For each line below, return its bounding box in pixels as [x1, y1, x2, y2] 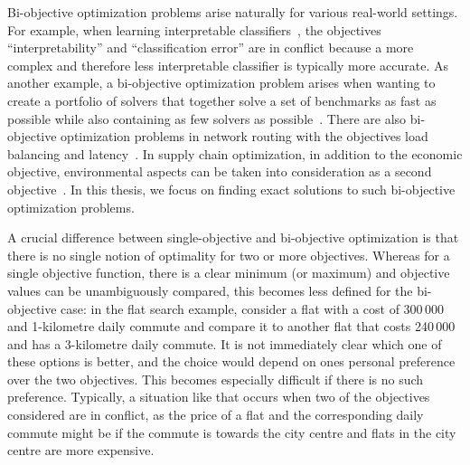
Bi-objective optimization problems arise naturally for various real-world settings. [7, 3, 458, 21]
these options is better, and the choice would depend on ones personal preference [7, 352, 456, 371]
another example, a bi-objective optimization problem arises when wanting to [7, 73, 436, 92]
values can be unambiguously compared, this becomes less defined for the [7, 280, 413, 299]
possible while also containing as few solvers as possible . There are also [7, 109, 407, 128]
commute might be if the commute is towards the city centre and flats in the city [7, 422, 456, 441]
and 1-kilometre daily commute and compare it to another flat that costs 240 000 [7, 317, 456, 336]
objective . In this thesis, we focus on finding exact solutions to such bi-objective [7, 179, 456, 198]
